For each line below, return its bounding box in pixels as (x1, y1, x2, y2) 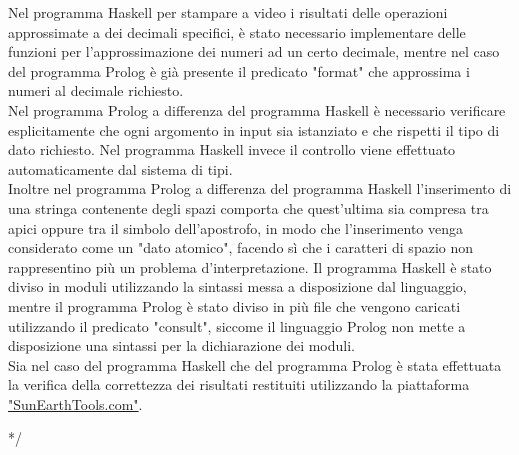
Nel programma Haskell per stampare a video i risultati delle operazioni (8, 2, 448, 22)
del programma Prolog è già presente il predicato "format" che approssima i (8, 60, 470, 81)
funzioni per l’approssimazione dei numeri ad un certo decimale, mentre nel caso (8, 41, 500, 62)
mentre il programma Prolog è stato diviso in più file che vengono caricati (8, 295, 461, 316)
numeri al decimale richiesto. (8, 80, 184, 101)
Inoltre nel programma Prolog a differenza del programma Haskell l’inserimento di (8, 178, 512, 199)
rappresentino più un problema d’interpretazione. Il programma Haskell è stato (8, 256, 492, 277)
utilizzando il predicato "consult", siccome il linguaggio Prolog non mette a (8, 315, 466, 336)
